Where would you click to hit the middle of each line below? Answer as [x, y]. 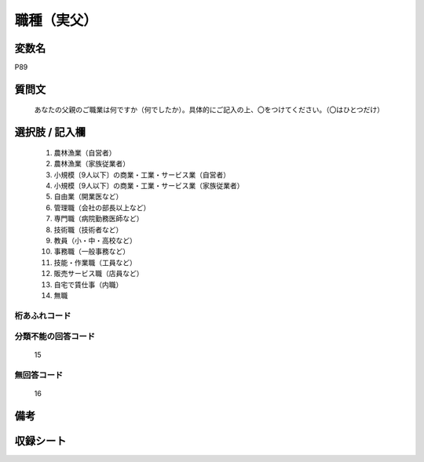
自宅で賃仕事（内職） [88, 284]
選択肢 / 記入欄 [50, 132]
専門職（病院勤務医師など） [99, 219]
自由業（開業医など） [88, 197]
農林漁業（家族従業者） [91, 164]
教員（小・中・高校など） [95, 240]
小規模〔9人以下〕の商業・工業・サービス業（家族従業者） [149, 186]
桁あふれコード [43, 315]
